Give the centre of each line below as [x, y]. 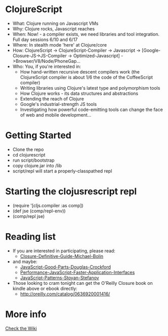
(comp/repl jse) [29, 216]
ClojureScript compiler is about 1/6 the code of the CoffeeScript [87, 77]
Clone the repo [28, 149]
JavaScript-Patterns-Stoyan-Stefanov [60, 278]
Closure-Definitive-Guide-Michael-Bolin [62, 256]
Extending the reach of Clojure [52, 99]
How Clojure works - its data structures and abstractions [79, 93]
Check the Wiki [21, 328]
